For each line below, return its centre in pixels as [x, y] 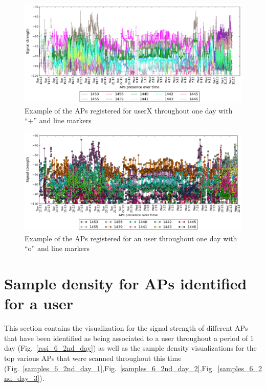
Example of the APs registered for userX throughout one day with [129, 110]
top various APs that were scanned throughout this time [93, 358]
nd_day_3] [22, 378]
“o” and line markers [57, 248]
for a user [39, 303]
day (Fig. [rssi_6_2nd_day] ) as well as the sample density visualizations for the [130, 348]
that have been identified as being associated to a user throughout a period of [126, 338]
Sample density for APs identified [126, 283]
